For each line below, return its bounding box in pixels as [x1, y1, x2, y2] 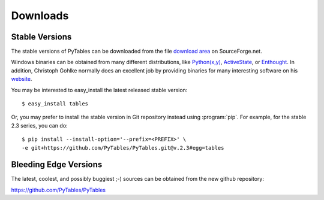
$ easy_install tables [22, 101, 89, 107]
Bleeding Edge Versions [11, 159, 103, 170]
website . [11, 75, 32, 83]
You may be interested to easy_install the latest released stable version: [11, 86, 188, 93]
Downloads [11, 9, 69, 22]
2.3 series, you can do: [11, 122, 68, 129]
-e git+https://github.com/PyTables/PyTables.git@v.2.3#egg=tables [22, 144, 224, 151]
